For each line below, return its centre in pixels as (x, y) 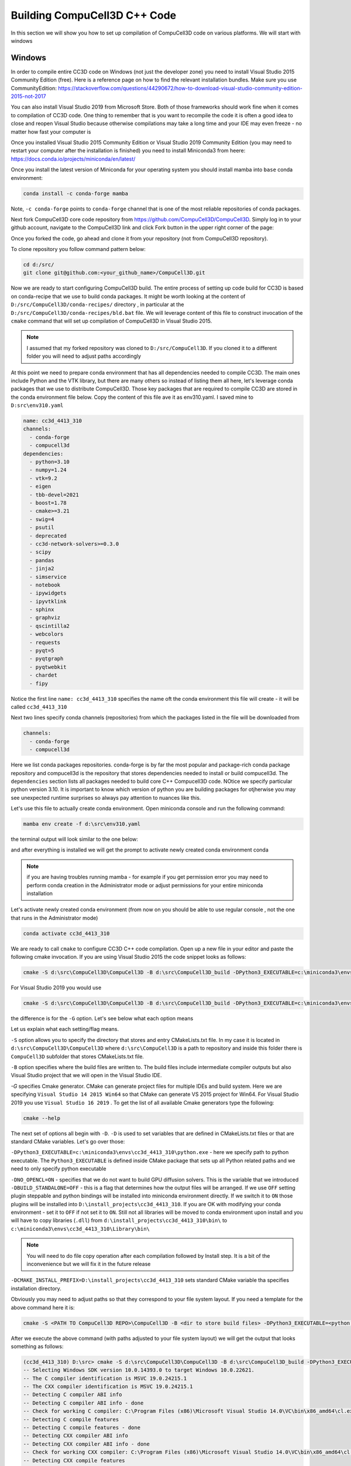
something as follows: (37, 1346)
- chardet (44, 675)
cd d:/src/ (39, 265)
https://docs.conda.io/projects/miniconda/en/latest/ (73, 159)
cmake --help (42, 1118)
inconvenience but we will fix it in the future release (89, 1264)
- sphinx (42, 610)
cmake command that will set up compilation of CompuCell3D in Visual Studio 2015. (111, 321)
